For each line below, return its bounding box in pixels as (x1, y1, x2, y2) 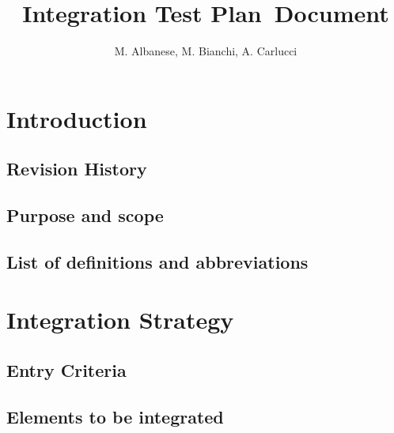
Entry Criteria (6, 358, 127, 382)
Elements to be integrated (6, 404, 224, 428)
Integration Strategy (6, 303, 234, 336)
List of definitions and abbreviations (6, 249, 309, 273)
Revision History (6, 156, 147, 181)
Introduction (6, 102, 147, 134)
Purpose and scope (6, 203, 164, 228)
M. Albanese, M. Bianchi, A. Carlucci (114, 43, 297, 59)
